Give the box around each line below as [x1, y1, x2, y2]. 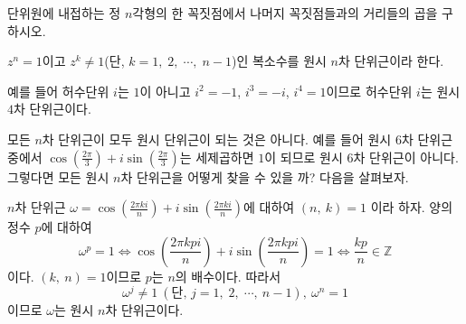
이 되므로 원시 [264, 147, 343, 166]
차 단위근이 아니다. [353, 147, 459, 166]
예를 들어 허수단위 [7, 81, 109, 100]
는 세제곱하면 [179, 147, 254, 166]
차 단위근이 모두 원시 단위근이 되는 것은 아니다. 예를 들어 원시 [42, 129, 392, 148]
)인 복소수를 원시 [231, 51, 327, 70]
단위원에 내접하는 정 [7, 4, 121, 22]
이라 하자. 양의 [370, 198, 453, 217]
